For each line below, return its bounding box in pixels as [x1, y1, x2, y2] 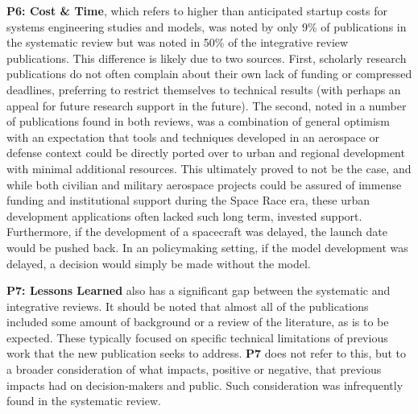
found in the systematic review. [6, 392, 161, 409]
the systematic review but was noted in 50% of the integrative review [6, 34, 349, 51]
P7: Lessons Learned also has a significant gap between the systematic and [6, 282, 391, 299]
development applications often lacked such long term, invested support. [6, 207, 362, 224]
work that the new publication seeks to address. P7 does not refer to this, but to [6, 345, 407, 362]
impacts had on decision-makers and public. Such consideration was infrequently [6, 376, 404, 393]
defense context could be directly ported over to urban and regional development [6, 144, 405, 161]
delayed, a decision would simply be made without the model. [6, 255, 311, 271]
